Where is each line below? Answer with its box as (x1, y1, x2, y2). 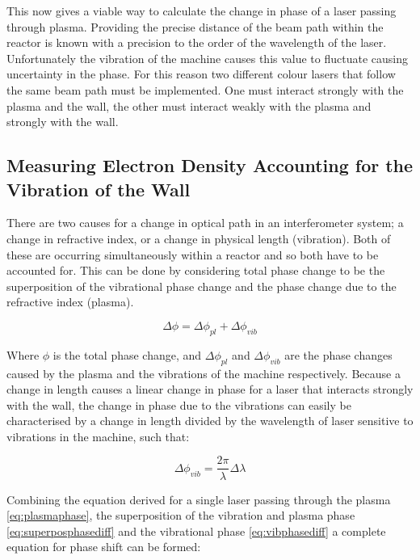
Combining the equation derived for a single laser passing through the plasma (6, 491, 391, 507)
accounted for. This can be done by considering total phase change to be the (6, 262, 385, 279)
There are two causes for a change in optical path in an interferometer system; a (6, 214, 404, 231)
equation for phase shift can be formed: (6, 538, 201, 555)
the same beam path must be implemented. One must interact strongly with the (6, 81, 404, 98)
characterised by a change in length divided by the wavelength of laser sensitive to (6, 412, 414, 429)
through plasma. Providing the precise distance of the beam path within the (6, 18, 384, 35)
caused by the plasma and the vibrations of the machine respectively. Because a (6, 364, 401, 381)
